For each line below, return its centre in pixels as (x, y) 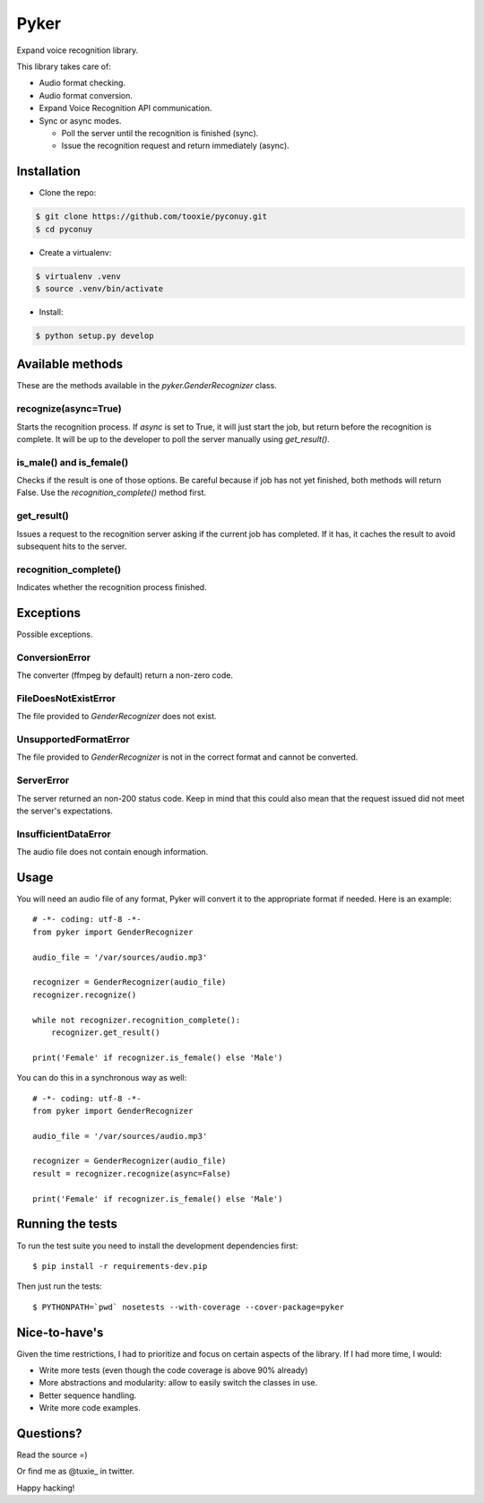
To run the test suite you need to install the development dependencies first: (157, 1246)
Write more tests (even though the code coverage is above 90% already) (173, 1370)
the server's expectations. (65, 811)
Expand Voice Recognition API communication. (125, 109)
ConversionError (54, 657)
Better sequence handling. (88, 1395)
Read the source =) (52, 1455)
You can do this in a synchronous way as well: (102, 1078)
